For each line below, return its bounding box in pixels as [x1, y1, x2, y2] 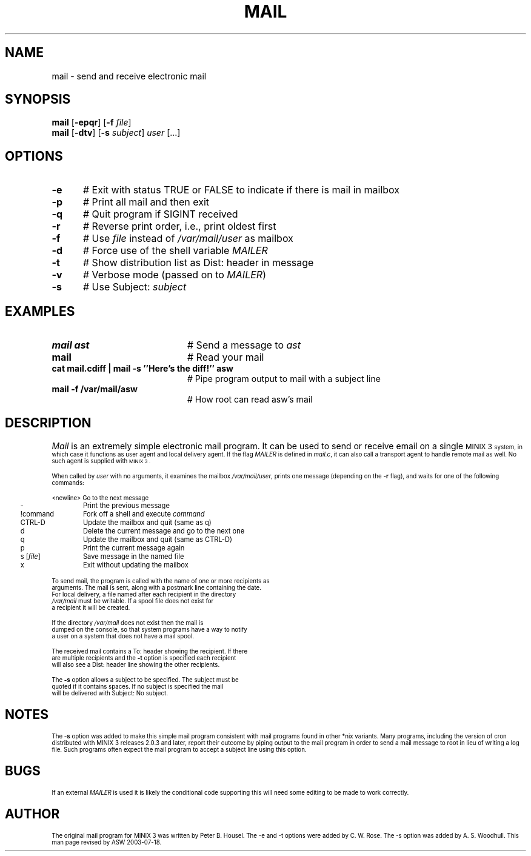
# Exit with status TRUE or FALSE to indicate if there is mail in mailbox [82, 184, 400, 196]
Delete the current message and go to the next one [82, 526, 245, 535]
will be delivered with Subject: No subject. [52, 689, 169, 697]
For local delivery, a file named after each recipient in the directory [52, 590, 236, 598]
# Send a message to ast [187, 339, 301, 352]
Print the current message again [82, 543, 185, 552]
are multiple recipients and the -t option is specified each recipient [52, 654, 236, 661]
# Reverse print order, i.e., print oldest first [82, 220, 276, 233]
